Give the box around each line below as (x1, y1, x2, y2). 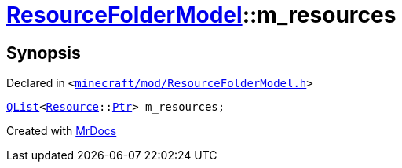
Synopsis (6, 42, 81, 63)
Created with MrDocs (6, 124, 117, 138)
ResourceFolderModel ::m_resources (6, 2, 397, 28)
